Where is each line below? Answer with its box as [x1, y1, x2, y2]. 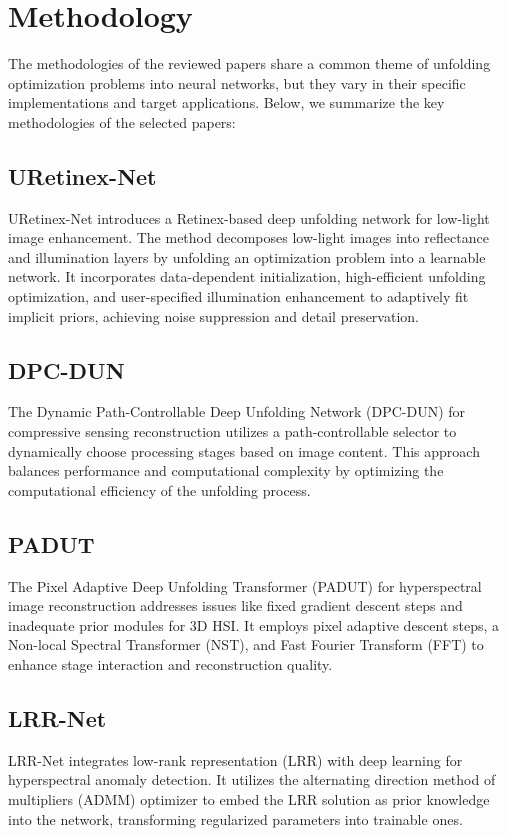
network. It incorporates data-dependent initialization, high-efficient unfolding [8, 266, 486, 287]
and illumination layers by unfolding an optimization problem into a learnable [8, 246, 486, 267]
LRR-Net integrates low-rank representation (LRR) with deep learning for [8, 749, 463, 770]
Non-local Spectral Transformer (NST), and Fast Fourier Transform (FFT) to [8, 634, 484, 655]
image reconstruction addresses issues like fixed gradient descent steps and [8, 595, 463, 616]
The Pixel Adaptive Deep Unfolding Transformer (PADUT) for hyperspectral [8, 575, 482, 596]
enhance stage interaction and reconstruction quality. [8, 654, 333, 675]
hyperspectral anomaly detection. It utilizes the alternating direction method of [8, 769, 496, 790]
